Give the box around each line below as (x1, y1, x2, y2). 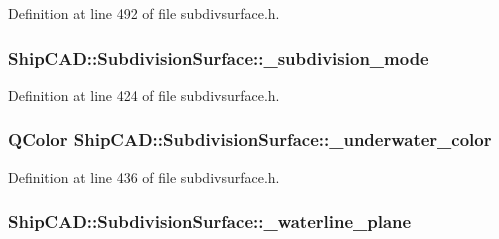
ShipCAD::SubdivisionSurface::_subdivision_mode (8, 45, 429, 70)
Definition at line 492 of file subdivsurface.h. (8, 3, 280, 23)
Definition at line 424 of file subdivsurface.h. (8, 84, 280, 105)
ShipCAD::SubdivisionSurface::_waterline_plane (8, 209, 412, 234)
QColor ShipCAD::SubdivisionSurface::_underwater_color (8, 127, 492, 152)
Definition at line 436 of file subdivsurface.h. (8, 166, 280, 187)
